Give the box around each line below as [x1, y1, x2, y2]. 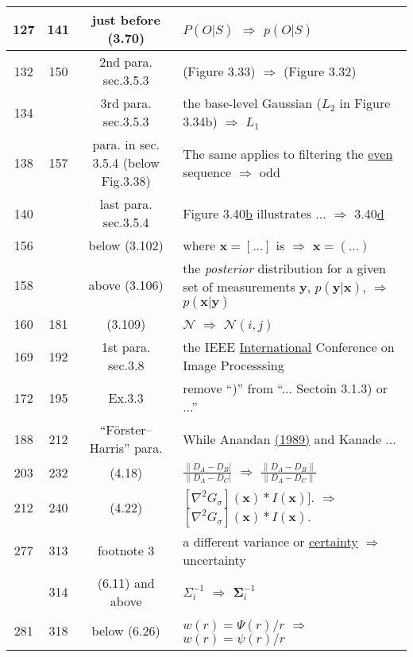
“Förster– [99, 420, 152, 439]
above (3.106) [88, 275, 164, 294]
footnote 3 [98, 541, 155, 560]
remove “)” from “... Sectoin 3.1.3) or [183, 379, 388, 397]
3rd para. [100, 94, 152, 112]
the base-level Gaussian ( [183, 94, 322, 112]
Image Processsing [183, 356, 284, 374]
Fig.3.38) [101, 172, 151, 190]
